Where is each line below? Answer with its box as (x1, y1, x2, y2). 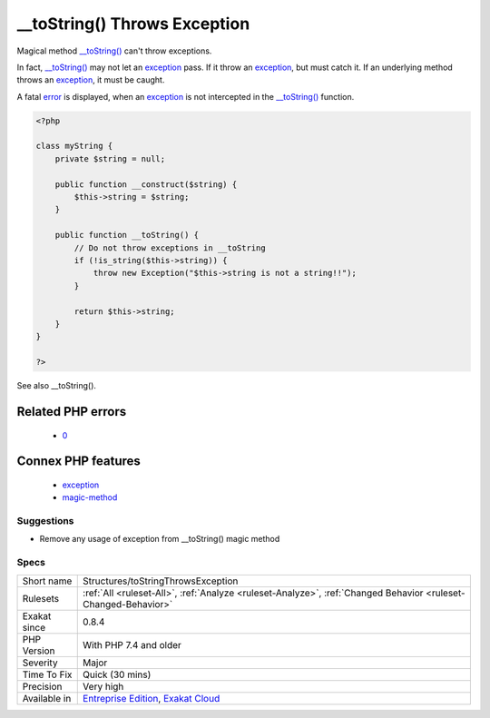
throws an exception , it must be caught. (16, 74, 165, 85)
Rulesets (22, 592, 59, 605)
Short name (22, 575, 73, 587)
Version (22, 644, 55, 657)
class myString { (35, 141, 113, 152)
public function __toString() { (54, 230, 200, 241)
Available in (22, 692, 72, 704)
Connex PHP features (16, 454, 141, 469)
